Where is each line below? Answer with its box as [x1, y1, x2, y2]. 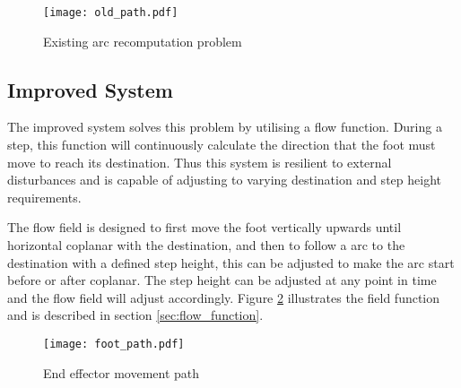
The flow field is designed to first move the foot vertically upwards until [7, 218, 402, 237]
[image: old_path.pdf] [43, 6, 178, 19]
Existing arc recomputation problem [43, 31, 242, 50]
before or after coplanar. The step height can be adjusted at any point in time [7, 271, 437, 289]
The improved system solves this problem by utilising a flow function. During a [7, 117, 442, 136]
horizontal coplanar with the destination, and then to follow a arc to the [7, 236, 405, 254]
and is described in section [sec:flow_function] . [7, 306, 264, 324]
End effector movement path [43, 363, 200, 382]
